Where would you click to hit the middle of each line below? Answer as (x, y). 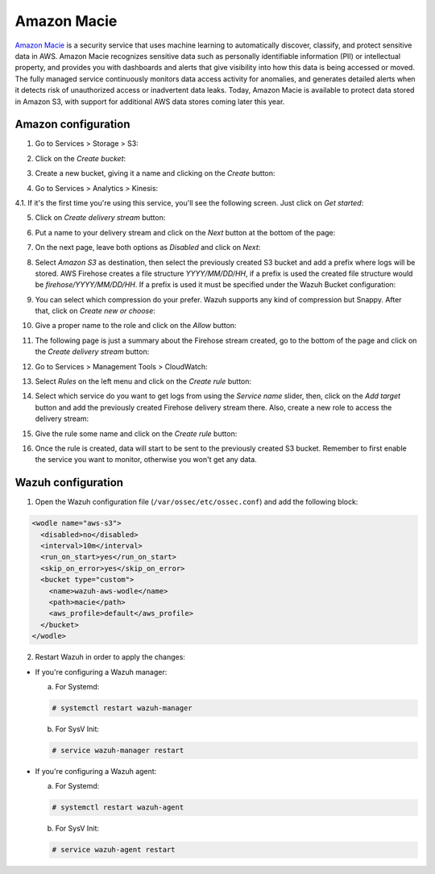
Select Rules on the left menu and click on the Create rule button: (143, 381)
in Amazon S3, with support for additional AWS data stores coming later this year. (150, 102)
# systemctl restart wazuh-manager (122, 708)
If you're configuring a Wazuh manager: (101, 672)
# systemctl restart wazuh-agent (118, 807)
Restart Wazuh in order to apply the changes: (110, 657)
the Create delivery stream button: (92, 352)
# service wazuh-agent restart (114, 850)
